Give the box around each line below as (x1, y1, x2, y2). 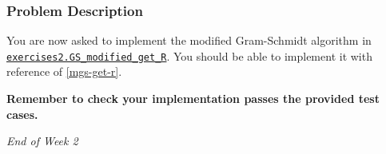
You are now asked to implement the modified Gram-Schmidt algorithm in (6, 32, 372, 49)
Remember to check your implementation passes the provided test (6, 90, 380, 107)
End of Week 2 (6, 132, 78, 149)
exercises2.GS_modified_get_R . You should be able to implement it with (6, 47, 372, 64)
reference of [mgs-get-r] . (6, 63, 122, 80)
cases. (6, 105, 38, 122)
